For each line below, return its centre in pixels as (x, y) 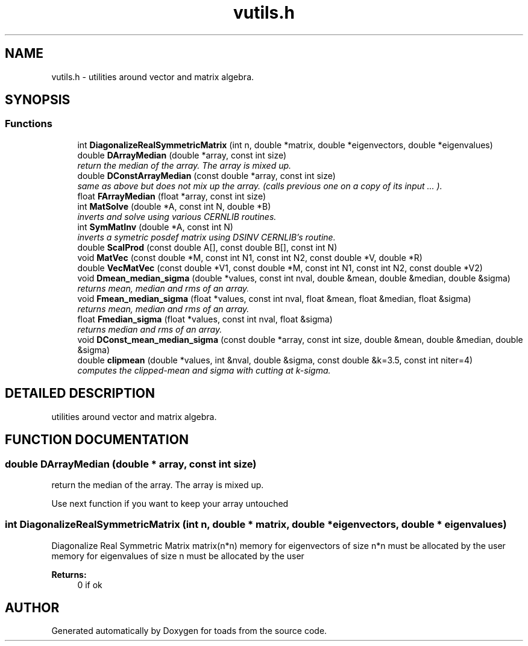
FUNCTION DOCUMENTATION (97, 440)
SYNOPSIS (38, 100)
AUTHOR (32, 608)
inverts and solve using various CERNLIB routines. (177, 216)
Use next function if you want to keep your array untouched (170, 503)
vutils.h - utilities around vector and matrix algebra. (153, 77)
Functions (29, 124)
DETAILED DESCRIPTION (80, 394)
